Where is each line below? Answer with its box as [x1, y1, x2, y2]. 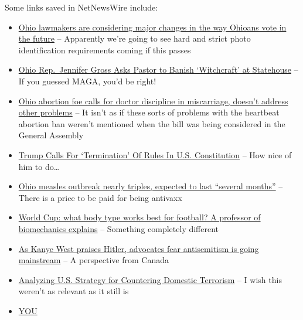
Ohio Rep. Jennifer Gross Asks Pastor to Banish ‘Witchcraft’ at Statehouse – [18, 63, 298, 76]
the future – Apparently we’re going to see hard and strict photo [18, 32, 251, 45]
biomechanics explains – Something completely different [18, 222, 219, 234]
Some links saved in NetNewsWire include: [5, 1, 158, 13]
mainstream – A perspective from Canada [18, 254, 169, 266]
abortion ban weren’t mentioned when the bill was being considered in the [18, 117, 285, 130]
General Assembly [18, 129, 84, 141]
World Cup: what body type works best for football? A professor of [18, 211, 261, 223]
